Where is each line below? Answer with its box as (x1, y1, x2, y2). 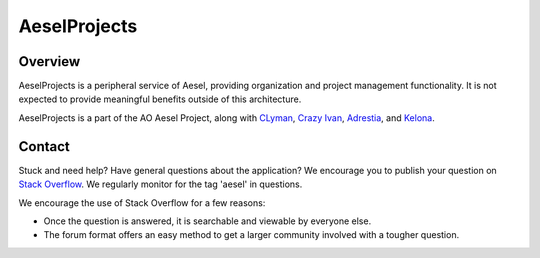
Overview (18, 53, 81, 70)
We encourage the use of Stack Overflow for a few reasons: (18, 196, 266, 209)
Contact (18, 138, 70, 155)
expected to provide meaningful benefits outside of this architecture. (18, 93, 302, 105)
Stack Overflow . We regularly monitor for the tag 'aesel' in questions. (18, 178, 303, 190)
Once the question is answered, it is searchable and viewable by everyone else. (43, 215, 372, 227)
